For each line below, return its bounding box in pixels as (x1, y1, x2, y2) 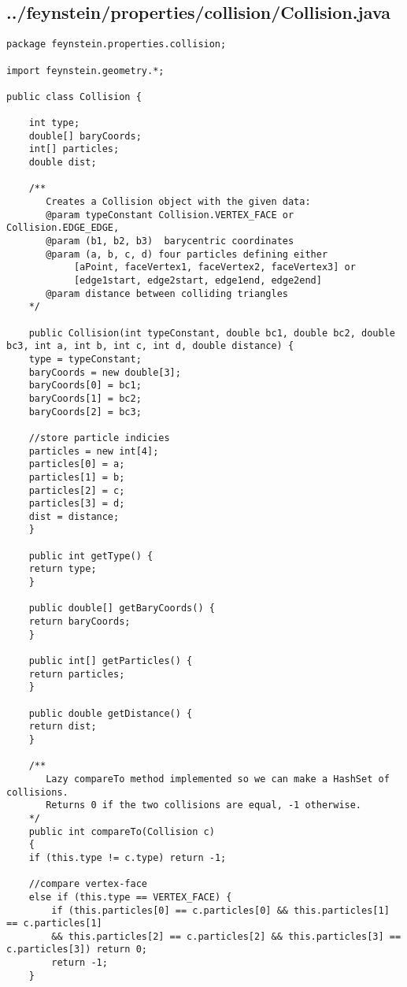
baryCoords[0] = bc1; (28, 380, 142, 391)
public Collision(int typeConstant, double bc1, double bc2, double (28, 327, 395, 339)
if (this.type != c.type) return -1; (28, 852, 227, 863)
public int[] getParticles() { (28, 655, 193, 667)
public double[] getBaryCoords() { (28, 603, 215, 614)
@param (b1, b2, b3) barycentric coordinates (46, 236, 294, 247)
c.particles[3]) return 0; (6, 944, 147, 955)
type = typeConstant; (28, 353, 142, 365)
